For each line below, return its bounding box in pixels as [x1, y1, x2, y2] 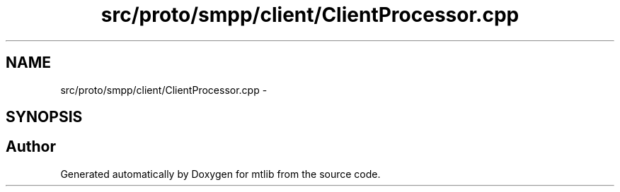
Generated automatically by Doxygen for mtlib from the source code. [60, 167, 381, 180]
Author [6, 138, 56, 156]
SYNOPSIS [6, 108, 83, 126]
